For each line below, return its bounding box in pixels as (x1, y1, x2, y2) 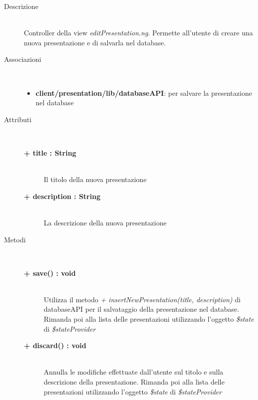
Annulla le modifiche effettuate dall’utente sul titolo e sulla (44, 367, 224, 377)
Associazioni (4, 54, 41, 64)
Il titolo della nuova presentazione (44, 174, 147, 185)
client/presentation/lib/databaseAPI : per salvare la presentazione (35, 87, 252, 98)
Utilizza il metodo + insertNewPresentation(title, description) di (44, 294, 241, 304)
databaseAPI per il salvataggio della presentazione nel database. (44, 304, 239, 314)
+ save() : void (24, 267, 76, 278)
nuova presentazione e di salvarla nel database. (24, 37, 166, 47)
